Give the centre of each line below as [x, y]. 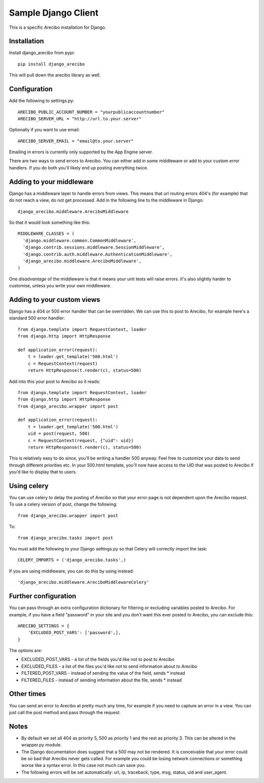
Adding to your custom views [55, 300]
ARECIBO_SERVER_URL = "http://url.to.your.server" [80, 119]
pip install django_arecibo [51, 64]
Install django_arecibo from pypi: [42, 53]
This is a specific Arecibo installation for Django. [58, 27]
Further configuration [43, 596]
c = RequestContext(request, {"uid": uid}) [81, 440]
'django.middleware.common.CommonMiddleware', [79, 240]
